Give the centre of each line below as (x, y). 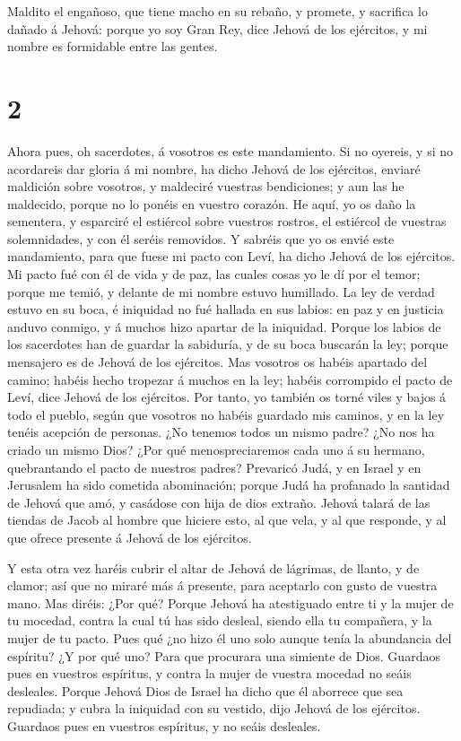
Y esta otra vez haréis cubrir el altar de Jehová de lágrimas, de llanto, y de (213, 567)
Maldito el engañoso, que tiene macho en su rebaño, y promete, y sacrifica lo (217, 11)
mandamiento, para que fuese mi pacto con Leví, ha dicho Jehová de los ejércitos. (231, 256)
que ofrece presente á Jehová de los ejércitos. (130, 537)
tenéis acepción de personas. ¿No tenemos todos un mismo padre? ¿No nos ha (221, 432)
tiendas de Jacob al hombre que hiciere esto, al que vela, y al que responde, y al (227, 520)
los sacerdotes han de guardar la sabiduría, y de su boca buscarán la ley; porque (228, 344)
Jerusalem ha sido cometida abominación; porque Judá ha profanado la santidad (229, 485)
